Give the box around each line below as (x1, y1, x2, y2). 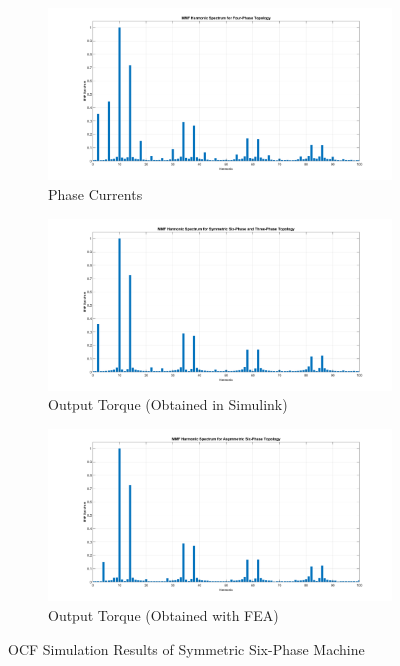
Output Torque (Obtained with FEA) (48, 604, 279, 625)
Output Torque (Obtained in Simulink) (48, 394, 288, 415)
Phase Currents (48, 183, 143, 204)
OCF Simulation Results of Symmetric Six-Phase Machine (8, 638, 365, 659)
